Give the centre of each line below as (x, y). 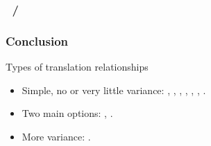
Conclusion (37, 40)
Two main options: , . (67, 113)
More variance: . (56, 136)
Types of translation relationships (77, 67)
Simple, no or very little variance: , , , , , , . (114, 90)
